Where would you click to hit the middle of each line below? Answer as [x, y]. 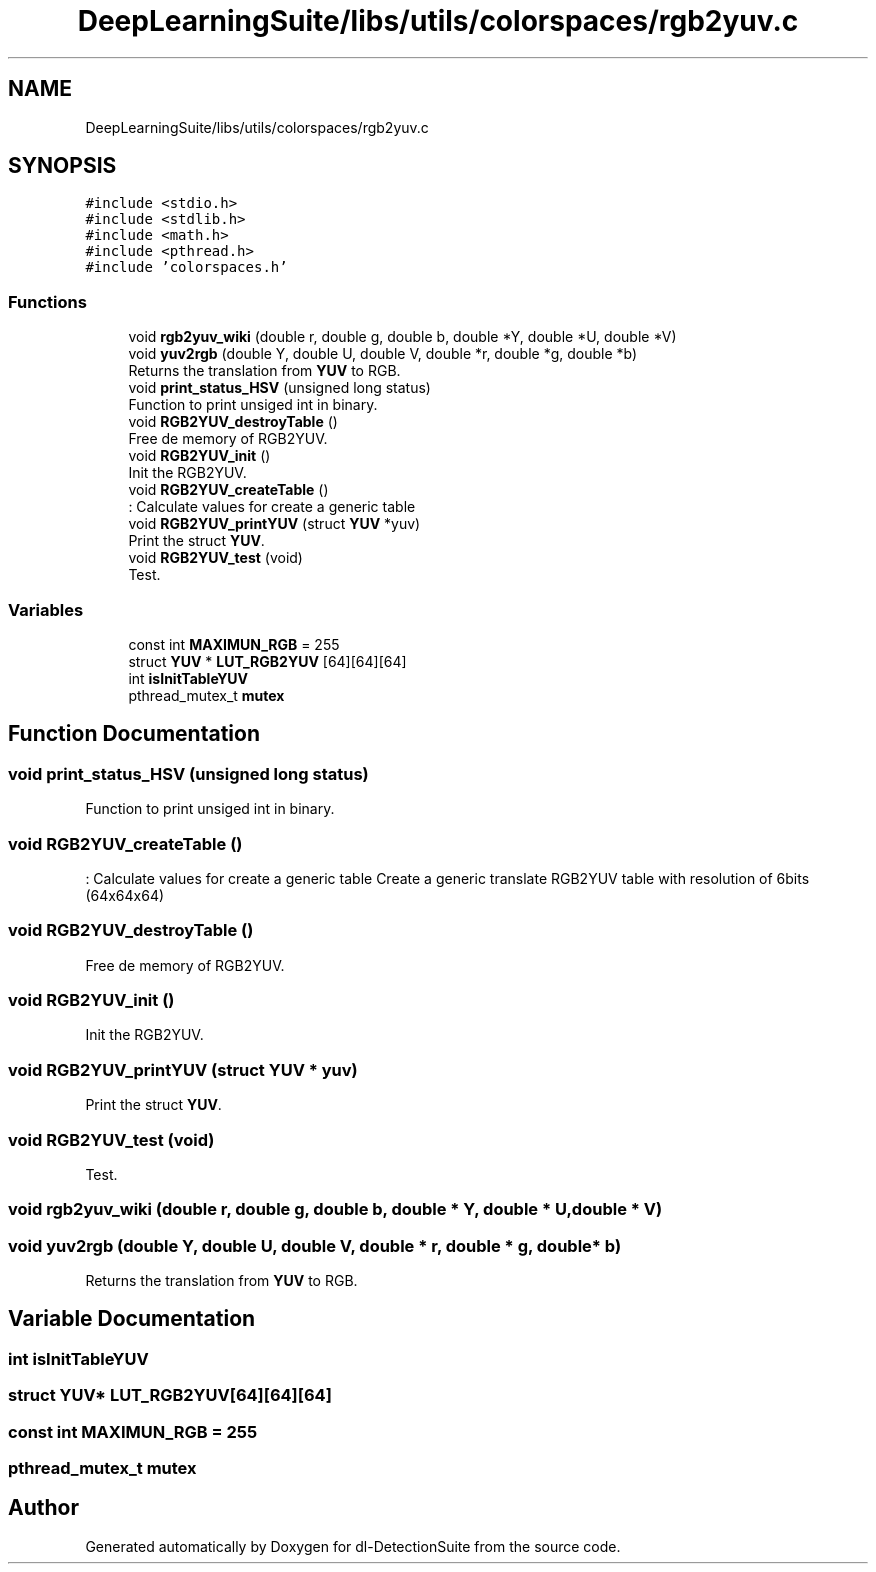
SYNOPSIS [62, 166]
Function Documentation [134, 734]
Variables [46, 609]
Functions [47, 301]
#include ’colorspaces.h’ [186, 267]
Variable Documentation [132, 1319]
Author [43, 1508]
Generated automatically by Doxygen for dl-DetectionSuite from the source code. [353, 1546]
